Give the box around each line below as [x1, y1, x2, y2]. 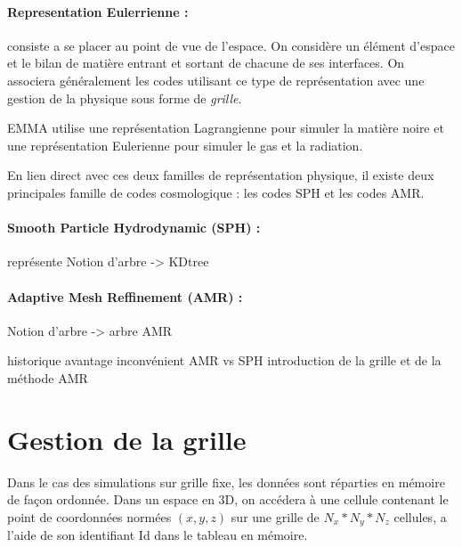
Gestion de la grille [7, 420, 247, 457]
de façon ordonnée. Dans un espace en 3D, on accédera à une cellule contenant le [7, 490, 449, 509]
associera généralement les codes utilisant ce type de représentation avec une [7, 70, 425, 89]
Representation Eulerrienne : [7, 2, 189, 20]
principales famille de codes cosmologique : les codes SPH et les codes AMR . [7, 183, 425, 201]
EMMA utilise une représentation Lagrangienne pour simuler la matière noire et [7, 118, 444, 137]
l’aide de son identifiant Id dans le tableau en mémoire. [7, 526, 308, 544]
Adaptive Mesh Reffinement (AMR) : [7, 287, 243, 306]
